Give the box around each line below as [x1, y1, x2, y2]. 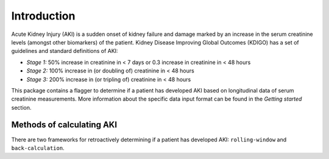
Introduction [11, 9, 76, 23]
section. [11, 104, 32, 111]
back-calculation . [11, 144, 65, 152]
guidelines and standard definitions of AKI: [11, 48, 118, 55]
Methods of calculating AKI [11, 119, 118, 130]
